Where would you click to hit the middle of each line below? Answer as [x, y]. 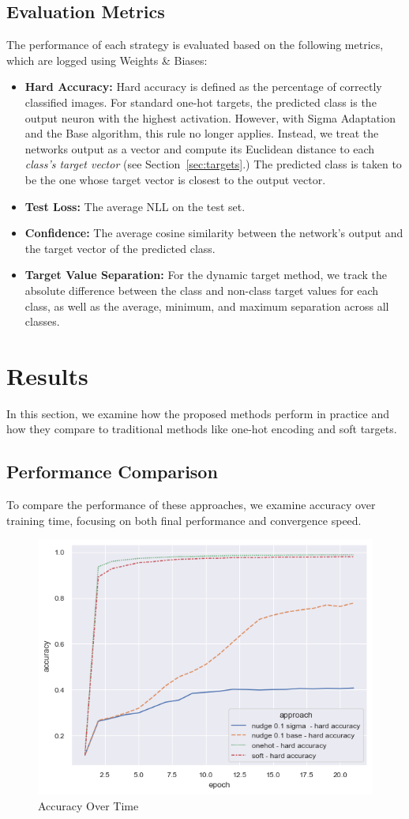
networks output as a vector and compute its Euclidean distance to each [200, 148]
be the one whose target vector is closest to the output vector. [175, 179]
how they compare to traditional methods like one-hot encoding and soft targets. [202, 429]
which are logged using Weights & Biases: [107, 60]
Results [47, 375]
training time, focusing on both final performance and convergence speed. [184, 520]
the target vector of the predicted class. [120, 248]
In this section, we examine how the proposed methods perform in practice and [198, 413]
